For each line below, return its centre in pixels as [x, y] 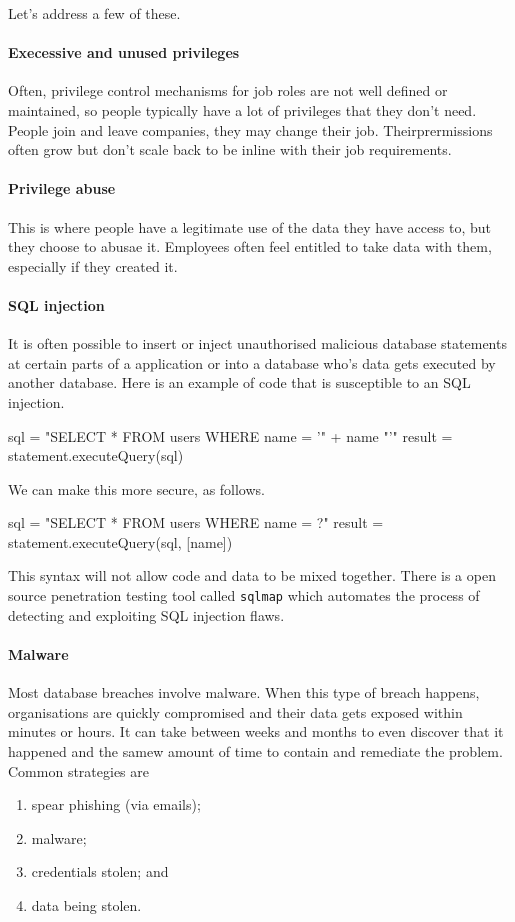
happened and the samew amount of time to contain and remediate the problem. [255, 750]
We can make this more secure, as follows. [136, 488]
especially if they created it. [93, 265]
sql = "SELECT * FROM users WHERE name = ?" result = [196, 522]
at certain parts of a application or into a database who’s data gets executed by [252, 362]
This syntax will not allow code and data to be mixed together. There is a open [252, 575]
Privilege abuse [62, 188]
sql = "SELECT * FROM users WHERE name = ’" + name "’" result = [230, 435]
